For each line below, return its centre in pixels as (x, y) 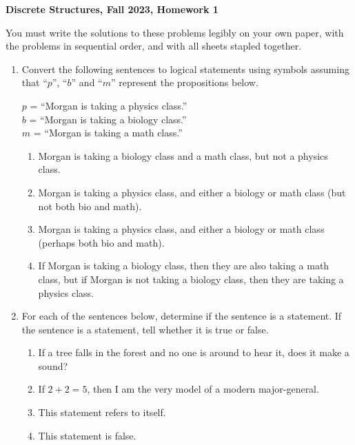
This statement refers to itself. (102, 412)
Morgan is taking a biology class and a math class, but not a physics (183, 155)
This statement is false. (87, 435)
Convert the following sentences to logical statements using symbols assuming (185, 69)
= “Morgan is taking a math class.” (108, 133)
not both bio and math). (90, 206)
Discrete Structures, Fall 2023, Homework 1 (112, 9)
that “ (34, 82)
